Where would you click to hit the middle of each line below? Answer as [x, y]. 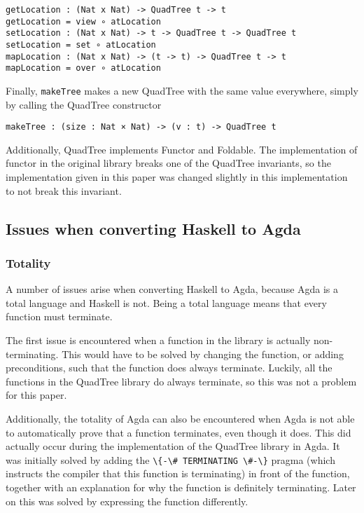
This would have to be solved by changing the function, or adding [203, 354]
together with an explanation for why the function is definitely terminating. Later [181, 487]
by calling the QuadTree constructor [84, 104]
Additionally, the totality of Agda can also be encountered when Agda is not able [180, 418]
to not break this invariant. [64, 190]
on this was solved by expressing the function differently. [127, 501]
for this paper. [36, 395]
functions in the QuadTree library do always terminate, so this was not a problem [181, 381]
